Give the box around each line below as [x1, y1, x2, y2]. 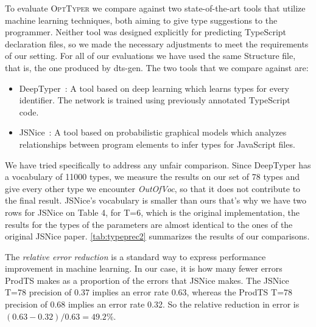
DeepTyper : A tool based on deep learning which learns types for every [19, 81, 289, 94]
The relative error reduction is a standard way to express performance [5, 250, 266, 263]
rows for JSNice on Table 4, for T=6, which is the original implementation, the [5, 205, 300, 218]
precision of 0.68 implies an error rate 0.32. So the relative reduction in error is [5, 298, 300, 311]
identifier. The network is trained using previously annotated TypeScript [19, 94, 290, 106]
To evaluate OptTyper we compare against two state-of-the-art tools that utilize [5, 2, 306, 14]
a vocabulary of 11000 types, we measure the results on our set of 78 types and [5, 170, 300, 183]
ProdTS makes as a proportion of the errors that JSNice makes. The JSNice [5, 274, 289, 286]
